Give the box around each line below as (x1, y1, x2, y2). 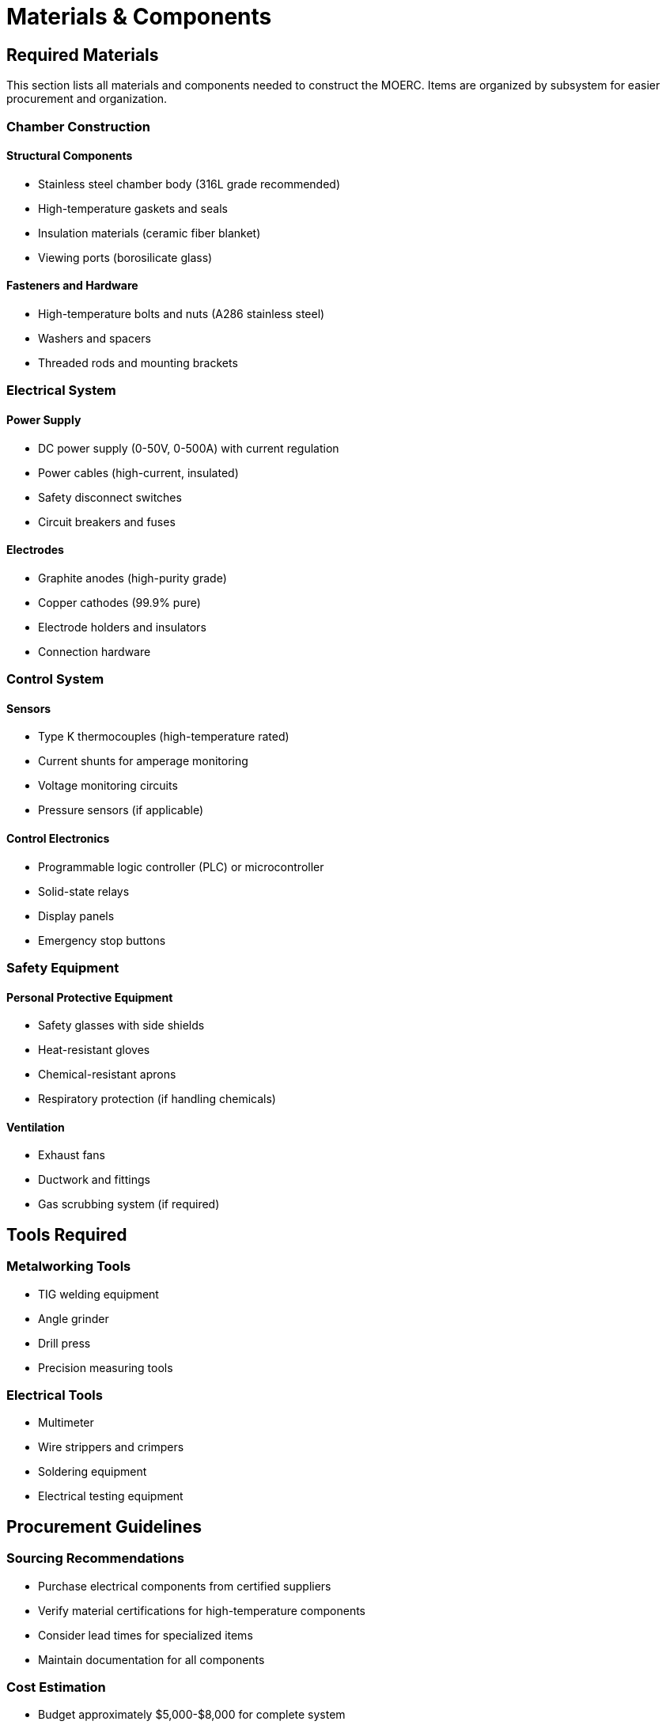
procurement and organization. (6, 92, 168, 106)
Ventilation (6, 1120, 65, 1134)
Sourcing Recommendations (6, 1550, 184, 1567)
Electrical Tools (6, 1387, 103, 1404)
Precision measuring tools (38, 1360, 173, 1374)
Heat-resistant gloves (38, 1043, 150, 1057)
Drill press (38, 1336, 91, 1350)
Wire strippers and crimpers (38, 1440, 184, 1454)
